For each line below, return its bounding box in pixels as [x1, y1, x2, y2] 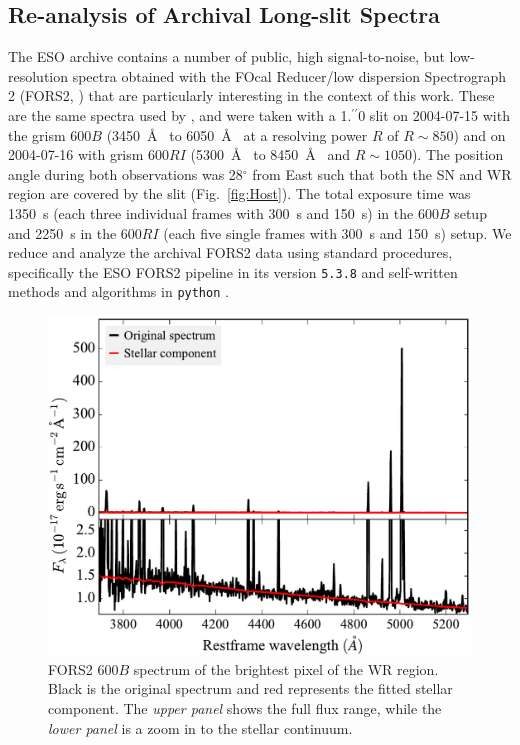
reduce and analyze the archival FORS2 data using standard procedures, [8, 242, 453, 263]
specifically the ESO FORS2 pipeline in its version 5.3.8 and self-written [8, 261, 458, 282]
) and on [453, 124, 506, 145]
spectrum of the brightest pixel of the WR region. [133, 658, 439, 679]
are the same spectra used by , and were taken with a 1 [8, 104, 348, 125]
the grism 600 [8, 124, 92, 145]
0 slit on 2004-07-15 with [358, 104, 510, 125]
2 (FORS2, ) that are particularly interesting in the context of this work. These [8, 85, 495, 106]
